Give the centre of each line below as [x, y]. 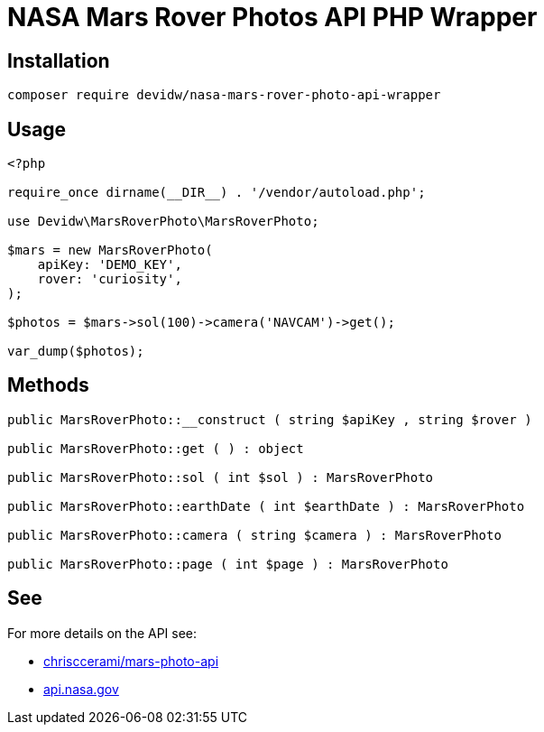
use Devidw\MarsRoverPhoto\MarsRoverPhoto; [163, 222]
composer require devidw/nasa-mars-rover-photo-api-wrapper [224, 95]
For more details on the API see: [102, 633]
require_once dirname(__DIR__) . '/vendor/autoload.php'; [217, 193]
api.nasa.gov [81, 689]
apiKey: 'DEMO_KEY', [110, 265]
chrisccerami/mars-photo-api [131, 661]
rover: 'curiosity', [110, 279]
